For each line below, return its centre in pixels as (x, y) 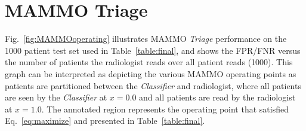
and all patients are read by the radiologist (217, 97)
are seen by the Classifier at (56, 97)
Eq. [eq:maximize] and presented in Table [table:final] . (105, 121)
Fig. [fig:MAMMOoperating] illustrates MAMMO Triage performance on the (146, 39)
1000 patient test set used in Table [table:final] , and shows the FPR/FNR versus (153, 50)
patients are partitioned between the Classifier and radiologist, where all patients (153, 85)
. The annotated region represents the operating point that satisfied (165, 109)
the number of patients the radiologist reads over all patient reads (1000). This (149, 62)
